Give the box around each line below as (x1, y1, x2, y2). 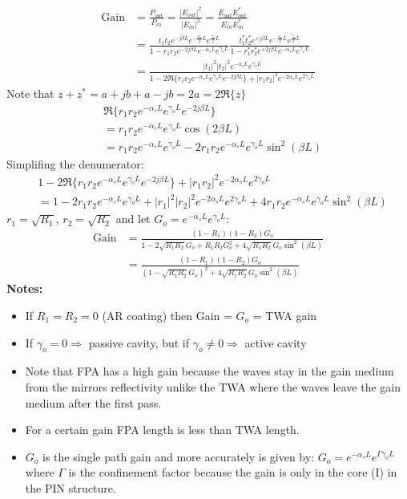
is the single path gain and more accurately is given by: (42, 448, 315, 465)
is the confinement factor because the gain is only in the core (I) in (68, 464, 397, 481)
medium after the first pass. (25, 394, 162, 411)
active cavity (244, 334, 307, 351)
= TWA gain (252, 306, 317, 323)
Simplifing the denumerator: (6, 155, 144, 172)
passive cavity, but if (88, 334, 190, 351)
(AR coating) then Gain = (102, 306, 232, 323)
